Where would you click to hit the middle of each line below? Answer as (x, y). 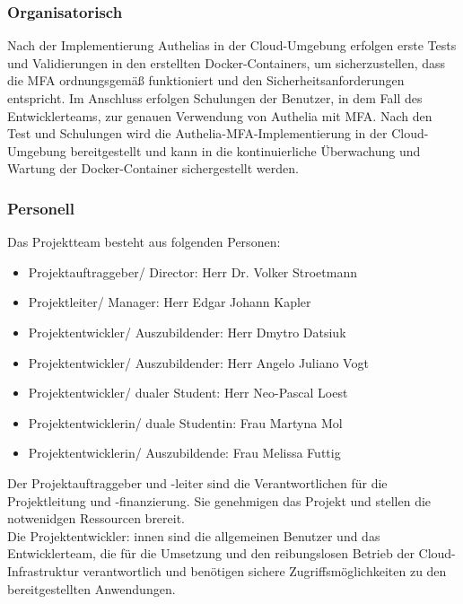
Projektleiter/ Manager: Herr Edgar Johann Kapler (170, 302)
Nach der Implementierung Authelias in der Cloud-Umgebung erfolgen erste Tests (232, 45)
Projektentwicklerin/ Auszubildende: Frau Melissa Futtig (184, 453)
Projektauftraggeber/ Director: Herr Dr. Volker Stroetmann (192, 271)
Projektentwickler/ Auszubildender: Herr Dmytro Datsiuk (187, 332)
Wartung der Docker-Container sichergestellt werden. (153, 168)
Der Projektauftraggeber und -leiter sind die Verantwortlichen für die (197, 482)
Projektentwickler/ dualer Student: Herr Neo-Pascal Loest (188, 393)
